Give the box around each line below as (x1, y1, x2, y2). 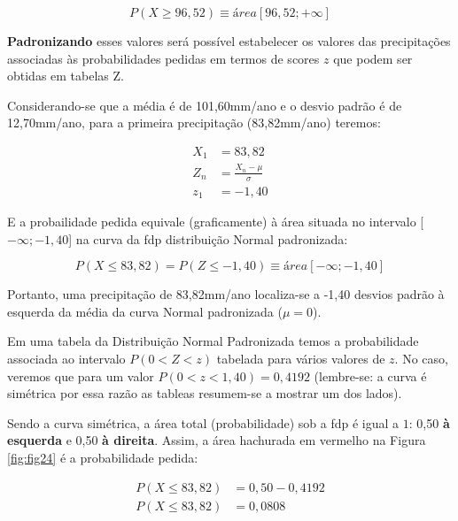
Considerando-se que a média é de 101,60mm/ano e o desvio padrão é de (7, 96, 402, 114)
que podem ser (333, 49, 413, 67)
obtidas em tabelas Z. (7, 66, 124, 85)
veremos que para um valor (7, 366, 154, 385)
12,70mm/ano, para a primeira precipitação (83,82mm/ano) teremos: (7, 113, 381, 132)
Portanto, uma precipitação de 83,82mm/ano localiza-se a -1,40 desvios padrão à (7, 285, 445, 303)
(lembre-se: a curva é (314, 366, 427, 385)
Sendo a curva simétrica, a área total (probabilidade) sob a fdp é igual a (7, 413, 400, 432)
